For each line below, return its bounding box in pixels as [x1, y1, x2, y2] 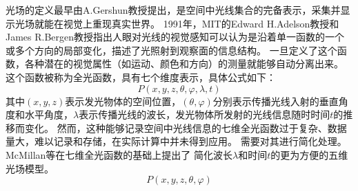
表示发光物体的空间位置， [65, 93, 181, 108]
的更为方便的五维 [270, 147, 348, 161]
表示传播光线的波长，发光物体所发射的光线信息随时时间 [79, 107, 330, 122]
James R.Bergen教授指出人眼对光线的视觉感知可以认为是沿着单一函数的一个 [6, 30, 345, 44]
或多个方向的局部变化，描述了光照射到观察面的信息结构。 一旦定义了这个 [6, 43, 337, 57]
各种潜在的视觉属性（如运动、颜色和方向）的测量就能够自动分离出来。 [24, 56, 344, 71]
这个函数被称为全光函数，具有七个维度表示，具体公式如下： [6, 69, 276, 84]
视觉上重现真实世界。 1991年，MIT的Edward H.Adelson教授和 [63, 16, 339, 30]
